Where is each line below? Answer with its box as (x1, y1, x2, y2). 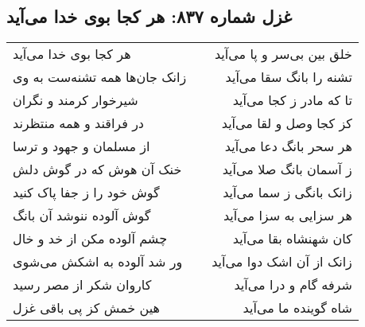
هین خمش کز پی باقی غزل (13, 298, 160, 317)
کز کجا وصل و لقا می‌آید (221, 114, 352, 133)
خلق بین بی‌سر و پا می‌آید (214, 45, 352, 64)
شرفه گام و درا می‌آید (234, 275, 352, 294)
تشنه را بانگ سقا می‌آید (225, 68, 352, 87)
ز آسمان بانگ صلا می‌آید (222, 160, 352, 179)
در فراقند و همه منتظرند (13, 114, 144, 133)
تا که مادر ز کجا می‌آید (232, 91, 352, 110)
